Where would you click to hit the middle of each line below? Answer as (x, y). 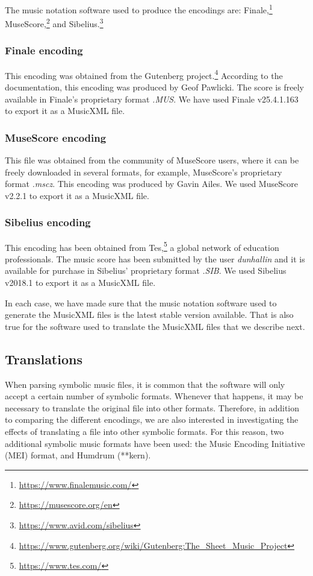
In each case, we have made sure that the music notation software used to (141, 302)
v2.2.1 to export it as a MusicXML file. (77, 195)
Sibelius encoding (48, 222)
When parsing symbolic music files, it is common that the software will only (145, 384)
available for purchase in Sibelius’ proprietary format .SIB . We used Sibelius (146, 271)
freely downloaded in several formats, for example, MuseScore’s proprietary (144, 172)
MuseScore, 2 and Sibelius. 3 (54, 23)
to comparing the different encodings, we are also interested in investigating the (152, 419)
